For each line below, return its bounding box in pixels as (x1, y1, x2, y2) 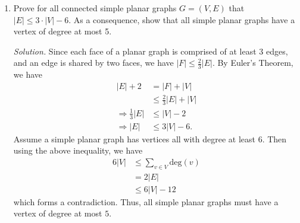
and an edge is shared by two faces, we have (13, 56, 174, 69)
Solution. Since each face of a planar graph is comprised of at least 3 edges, (13, 44, 288, 57)
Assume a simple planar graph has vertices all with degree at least (13, 132, 255, 145)
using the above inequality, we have (13, 144, 143, 157)
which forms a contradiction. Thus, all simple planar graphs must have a (13, 195, 279, 208)
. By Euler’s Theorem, (212, 56, 293, 69)
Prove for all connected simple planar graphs (13, 2, 177, 14)
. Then (262, 132, 287, 145)
